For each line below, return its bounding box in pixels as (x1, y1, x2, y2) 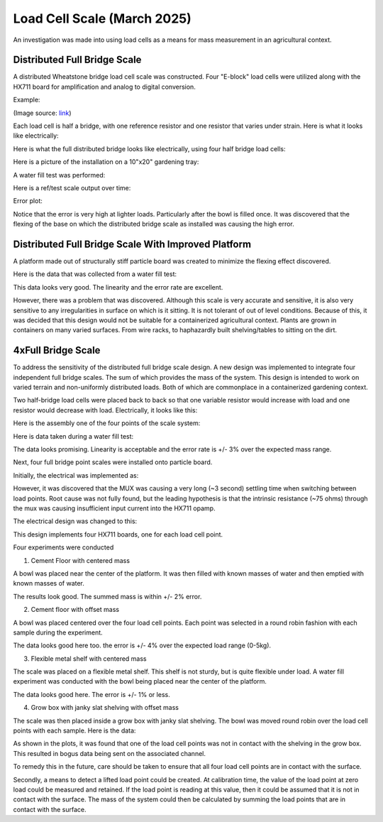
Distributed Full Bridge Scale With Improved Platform (13, 238, 252, 250)
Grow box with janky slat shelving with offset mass (30, 703, 179, 712)
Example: (13, 96, 40, 104)
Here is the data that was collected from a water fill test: (13, 270, 177, 278)
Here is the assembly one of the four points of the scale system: (13, 419, 201, 427)
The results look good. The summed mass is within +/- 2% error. (13, 592, 202, 601)
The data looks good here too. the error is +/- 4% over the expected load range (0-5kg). (13, 641, 272, 650)
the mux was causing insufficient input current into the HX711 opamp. (13, 504, 216, 513)
